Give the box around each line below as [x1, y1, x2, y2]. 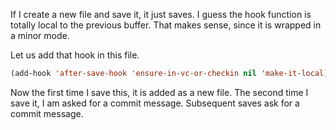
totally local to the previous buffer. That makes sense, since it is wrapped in [10, 19, 322, 31]
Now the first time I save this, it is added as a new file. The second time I [10, 86, 309, 98]
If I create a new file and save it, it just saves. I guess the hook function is [10, 9, 312, 20]
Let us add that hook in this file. [10, 49, 140, 61]
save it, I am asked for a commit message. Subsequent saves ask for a [10, 97, 300, 109]
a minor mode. [10, 30, 70, 41]
